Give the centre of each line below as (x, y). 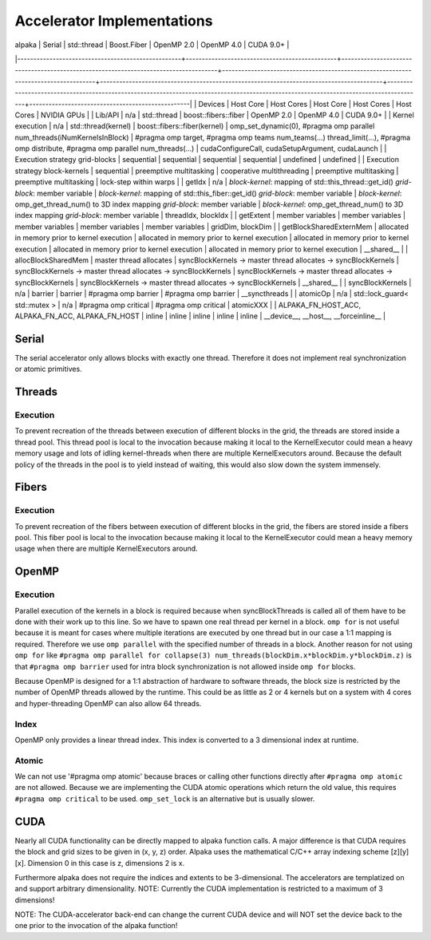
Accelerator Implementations (114, 21)
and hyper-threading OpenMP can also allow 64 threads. (108, 703)
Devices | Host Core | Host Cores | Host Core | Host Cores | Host (305, 104)
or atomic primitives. (49, 369)
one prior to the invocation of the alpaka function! (96, 926)
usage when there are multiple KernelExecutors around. (107, 549)
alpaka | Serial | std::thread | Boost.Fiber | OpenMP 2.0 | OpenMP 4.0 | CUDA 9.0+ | (152, 45)
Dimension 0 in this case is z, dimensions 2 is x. (106, 863)
